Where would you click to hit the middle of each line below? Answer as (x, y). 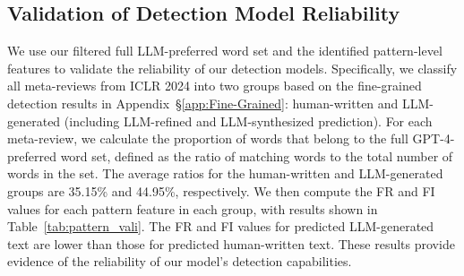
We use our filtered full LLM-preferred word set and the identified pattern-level (225, 51)
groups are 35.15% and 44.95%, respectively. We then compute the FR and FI (221, 190)
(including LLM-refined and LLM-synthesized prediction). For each (248, 121)
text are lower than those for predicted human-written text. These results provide (231, 243)
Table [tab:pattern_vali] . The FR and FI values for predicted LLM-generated (221, 226)
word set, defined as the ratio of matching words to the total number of (257, 155)
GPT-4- (434, 138)
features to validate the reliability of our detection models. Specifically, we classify (232, 68)
